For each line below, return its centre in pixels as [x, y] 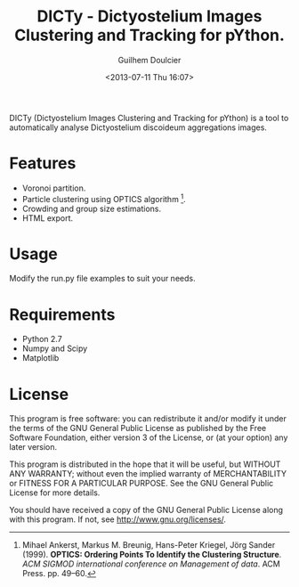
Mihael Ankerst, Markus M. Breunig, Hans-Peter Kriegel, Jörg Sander [149, 545]
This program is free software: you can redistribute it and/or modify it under [148, 419]
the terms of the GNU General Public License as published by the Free [138, 428]
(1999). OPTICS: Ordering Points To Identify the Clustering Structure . [152, 555]
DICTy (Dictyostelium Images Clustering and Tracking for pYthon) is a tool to [149, 118]
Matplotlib [40, 358]
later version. [33, 447]
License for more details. [55, 493]
